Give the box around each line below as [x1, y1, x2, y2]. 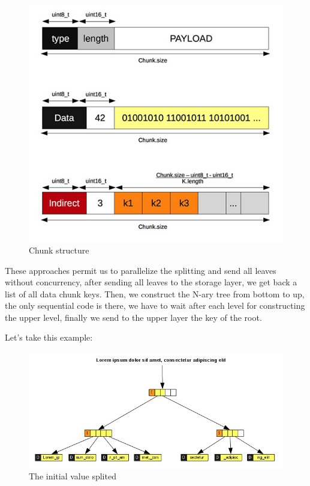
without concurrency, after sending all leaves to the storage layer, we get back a [5, 276, 297, 288]
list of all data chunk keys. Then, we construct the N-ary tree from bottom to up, [5, 287, 305, 300]
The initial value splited [29, 470, 116, 482]
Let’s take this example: [5, 331, 93, 344]
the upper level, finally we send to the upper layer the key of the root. [5, 311, 262, 323]
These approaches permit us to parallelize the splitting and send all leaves [5, 264, 276, 276]
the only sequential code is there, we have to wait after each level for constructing [5, 299, 305, 312]
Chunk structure [29, 243, 89, 256]
